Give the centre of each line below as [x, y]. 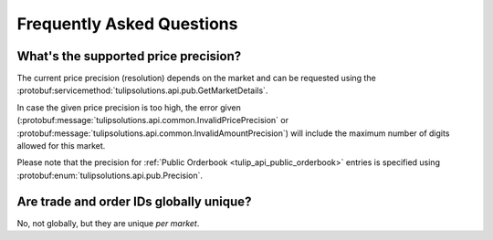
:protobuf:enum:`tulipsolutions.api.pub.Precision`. [110, 175]
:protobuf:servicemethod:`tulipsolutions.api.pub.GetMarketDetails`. [142, 90]
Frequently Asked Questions [127, 24]
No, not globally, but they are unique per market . [108, 223]
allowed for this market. [61, 146]
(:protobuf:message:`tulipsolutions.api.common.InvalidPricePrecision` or [153, 120]
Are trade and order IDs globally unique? [134, 201]
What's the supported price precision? [129, 56]
